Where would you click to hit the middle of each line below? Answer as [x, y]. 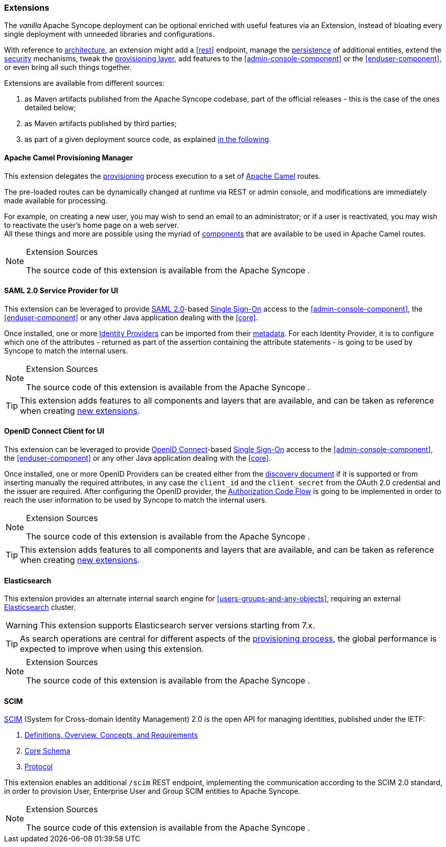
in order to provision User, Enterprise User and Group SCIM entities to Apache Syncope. [152, 791]
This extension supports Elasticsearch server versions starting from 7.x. [177, 626]
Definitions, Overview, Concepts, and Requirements [111, 735]
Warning [22, 626]
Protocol [39, 767]
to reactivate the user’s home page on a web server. [92, 225]
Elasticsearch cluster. [40, 607]
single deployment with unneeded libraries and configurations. [109, 34]
